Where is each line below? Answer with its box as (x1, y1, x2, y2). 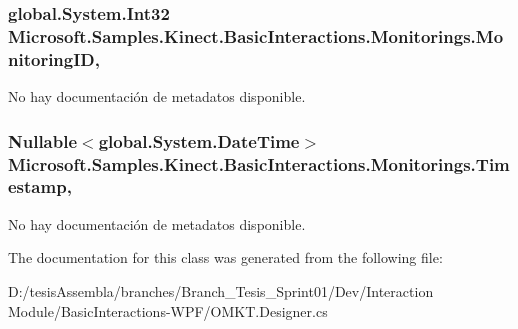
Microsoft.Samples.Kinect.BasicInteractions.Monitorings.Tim (8, 151, 510, 176)
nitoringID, (8, 46, 101, 71)
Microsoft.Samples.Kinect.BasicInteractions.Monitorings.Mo (8, 23, 504, 48)
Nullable (8, 128, 78, 153)
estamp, (8, 174, 72, 199)
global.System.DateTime (98, 128, 300, 153)
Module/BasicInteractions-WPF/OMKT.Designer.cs (8, 300, 328, 321)
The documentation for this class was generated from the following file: (8, 247, 443, 268)
